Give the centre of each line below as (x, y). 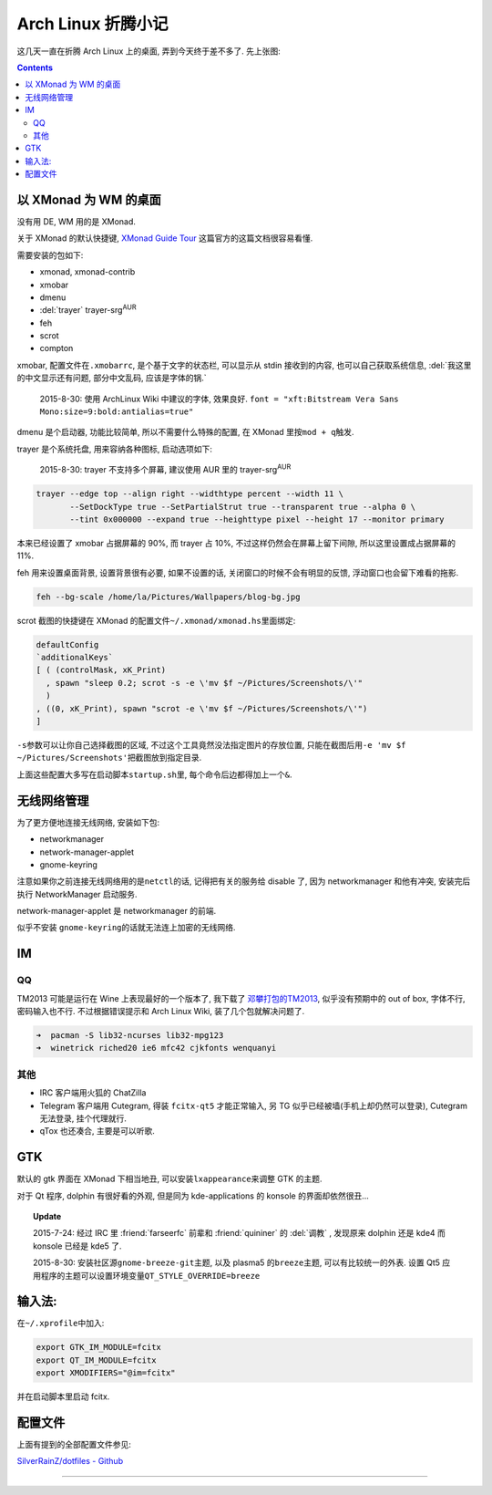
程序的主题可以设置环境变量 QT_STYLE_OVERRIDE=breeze (150, 1275)
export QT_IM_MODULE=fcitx (96, 1360)
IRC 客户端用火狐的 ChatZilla (93, 1093)
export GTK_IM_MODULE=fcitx (98, 1347)
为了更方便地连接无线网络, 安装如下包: (88, 822)
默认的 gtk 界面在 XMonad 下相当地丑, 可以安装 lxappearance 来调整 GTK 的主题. (169, 1179)
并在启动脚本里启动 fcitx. (63, 1396)
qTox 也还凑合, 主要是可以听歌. (97, 1131)
